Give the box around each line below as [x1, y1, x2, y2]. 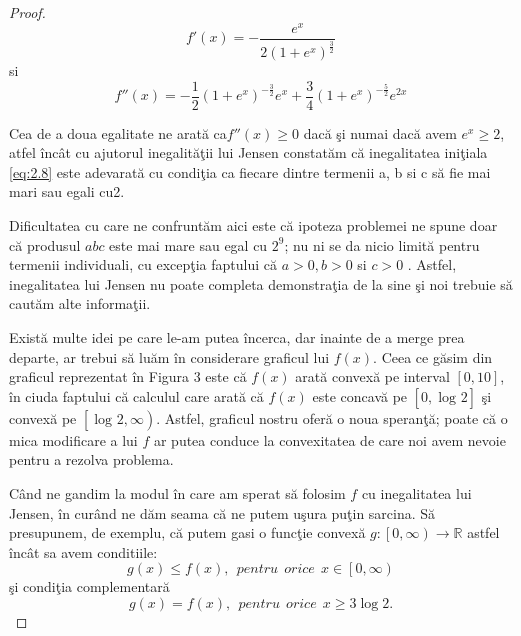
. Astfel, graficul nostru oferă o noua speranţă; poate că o [156, 407, 508, 428]
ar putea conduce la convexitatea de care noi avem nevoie [153, 429, 506, 450]
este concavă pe [312, 385, 408, 406]
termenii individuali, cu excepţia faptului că [9, 254, 278, 275]
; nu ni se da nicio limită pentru [284, 234, 480, 255]
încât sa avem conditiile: [9, 541, 158, 562]
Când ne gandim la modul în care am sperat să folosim [9, 482, 346, 503]
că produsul [9, 234, 81, 255]
